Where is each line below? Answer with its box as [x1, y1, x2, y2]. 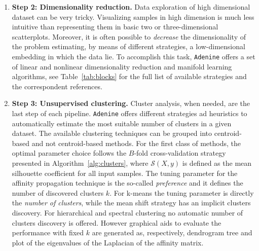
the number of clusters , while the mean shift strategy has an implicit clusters [12, 197, 251, 208]
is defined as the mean [182, 158, 252, 168]
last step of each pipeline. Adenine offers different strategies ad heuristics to [12, 108, 247, 118]
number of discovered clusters [12, 187, 104, 198]
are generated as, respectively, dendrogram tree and [92, 227, 252, 238]
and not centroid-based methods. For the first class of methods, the [31, 137, 241, 148]
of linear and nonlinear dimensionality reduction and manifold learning [12, 61, 232, 71]
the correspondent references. [12, 81, 102, 91]
